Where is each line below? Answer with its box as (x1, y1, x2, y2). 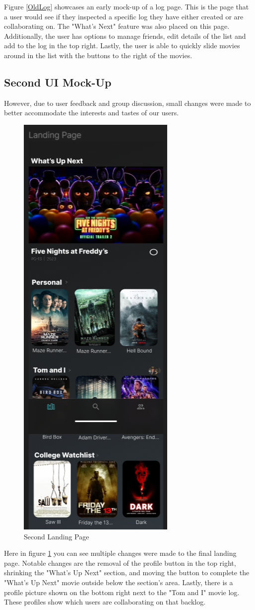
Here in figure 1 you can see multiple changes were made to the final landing (4, 548, 237, 558)
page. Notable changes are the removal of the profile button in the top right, (4, 557, 236, 568)
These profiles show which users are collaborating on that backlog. (4, 597, 206, 607)
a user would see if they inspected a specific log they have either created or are (4, 11, 244, 21)
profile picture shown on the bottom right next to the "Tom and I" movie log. (4, 587, 240, 597)
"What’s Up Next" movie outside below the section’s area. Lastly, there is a (4, 577, 233, 587)
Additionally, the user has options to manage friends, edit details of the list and (4, 30, 246, 41)
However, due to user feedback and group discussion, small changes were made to (4, 97, 251, 108)
